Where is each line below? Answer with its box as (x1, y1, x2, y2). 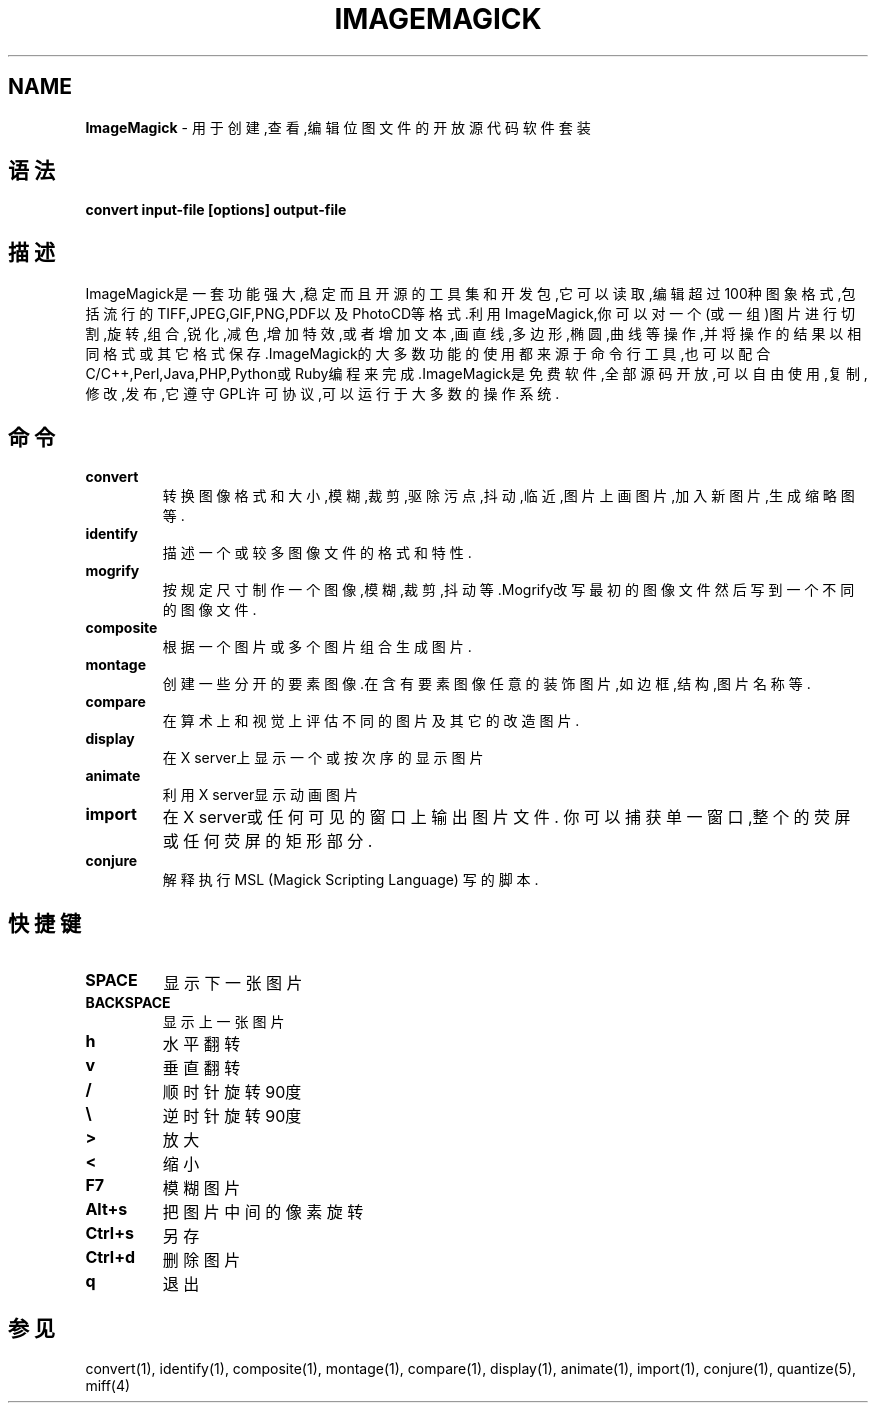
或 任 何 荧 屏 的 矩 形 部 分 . (162, 831, 373, 852)
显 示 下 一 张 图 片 (163, 972, 303, 993)
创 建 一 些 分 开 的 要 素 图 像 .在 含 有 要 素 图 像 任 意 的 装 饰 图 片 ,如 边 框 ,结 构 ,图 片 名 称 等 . (162, 675, 811, 693)
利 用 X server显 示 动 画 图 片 (162, 786, 358, 804)
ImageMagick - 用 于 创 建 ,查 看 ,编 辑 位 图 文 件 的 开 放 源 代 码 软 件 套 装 (85, 118, 591, 136)
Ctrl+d (85, 1246, 136, 1267)
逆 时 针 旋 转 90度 (162, 1105, 302, 1126)
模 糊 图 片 (162, 1177, 241, 1198)
